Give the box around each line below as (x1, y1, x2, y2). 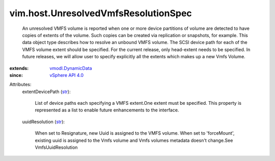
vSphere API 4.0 (49, 72, 84, 78)
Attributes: (9, 82, 32, 88)
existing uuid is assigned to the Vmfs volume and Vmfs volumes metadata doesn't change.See (35, 137, 233, 143)
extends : (9, 65, 29, 71)
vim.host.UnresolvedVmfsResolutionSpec (9, 8, 192, 19)
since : (9, 72, 23, 78)
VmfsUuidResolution (35, 144, 78, 150)
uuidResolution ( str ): (22, 118, 65, 125)
